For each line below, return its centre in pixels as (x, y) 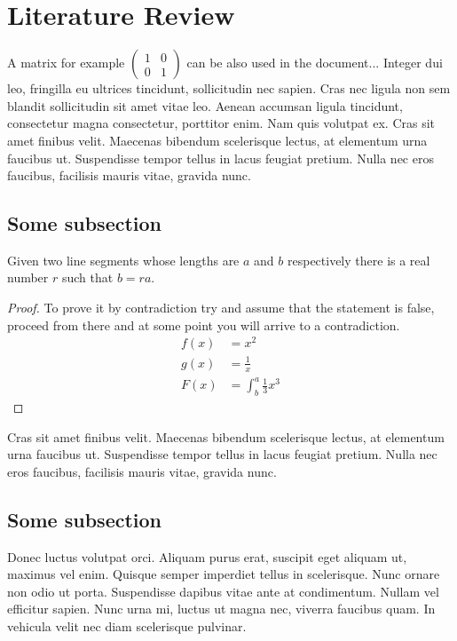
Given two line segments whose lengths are (123, 260)
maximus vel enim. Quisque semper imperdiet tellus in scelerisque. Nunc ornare (224, 574)
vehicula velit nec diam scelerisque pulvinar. (127, 626)
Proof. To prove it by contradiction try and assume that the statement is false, (221, 308)
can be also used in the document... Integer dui (315, 63)
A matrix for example (66, 63)
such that (87, 277)
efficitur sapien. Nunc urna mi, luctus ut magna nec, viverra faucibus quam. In (221, 609)
